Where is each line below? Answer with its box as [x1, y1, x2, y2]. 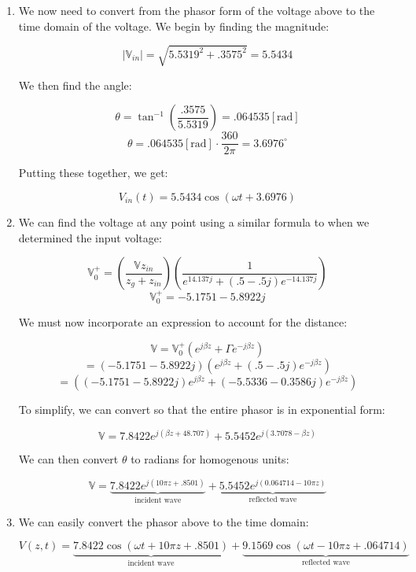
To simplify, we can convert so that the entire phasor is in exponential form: [18, 401, 385, 417]
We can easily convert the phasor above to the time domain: [18, 513, 309, 530]
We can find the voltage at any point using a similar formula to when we [18, 213, 370, 230]
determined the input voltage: [18, 229, 162, 245]
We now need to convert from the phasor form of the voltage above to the [18, 2, 375, 18]
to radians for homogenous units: [131, 451, 289, 467]
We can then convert [18, 451, 119, 467]
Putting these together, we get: [18, 164, 168, 181]
